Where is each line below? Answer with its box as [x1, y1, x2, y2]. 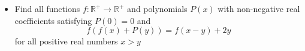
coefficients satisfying [14, 14, 92, 26]
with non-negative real [218, 2, 300, 14]
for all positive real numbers [14, 35, 118, 47]
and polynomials [127, 2, 188, 14]
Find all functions [14, 2, 80, 14]
